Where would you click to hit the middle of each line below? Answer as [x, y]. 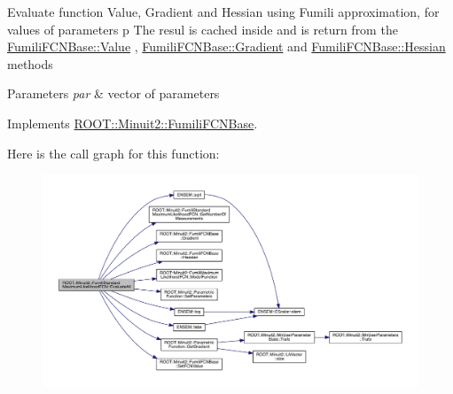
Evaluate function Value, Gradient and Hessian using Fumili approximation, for [223, 12]
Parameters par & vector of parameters [113, 93]
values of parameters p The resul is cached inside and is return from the [203, 29]
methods [30, 63]
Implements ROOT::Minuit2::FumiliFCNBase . [133, 123]
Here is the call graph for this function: [113, 153]
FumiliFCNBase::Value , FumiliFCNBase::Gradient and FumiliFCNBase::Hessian [226, 46]
